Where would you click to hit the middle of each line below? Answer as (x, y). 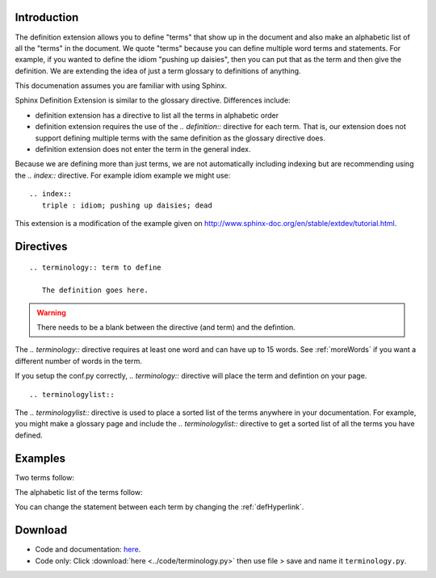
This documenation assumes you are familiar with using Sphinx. (121, 86)
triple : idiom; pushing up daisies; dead (127, 205)
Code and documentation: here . (88, 550)
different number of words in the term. (79, 361)
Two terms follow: (44, 477)
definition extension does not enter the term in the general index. (143, 149)
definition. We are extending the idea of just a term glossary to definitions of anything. (158, 71)
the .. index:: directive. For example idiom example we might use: (123, 175)
